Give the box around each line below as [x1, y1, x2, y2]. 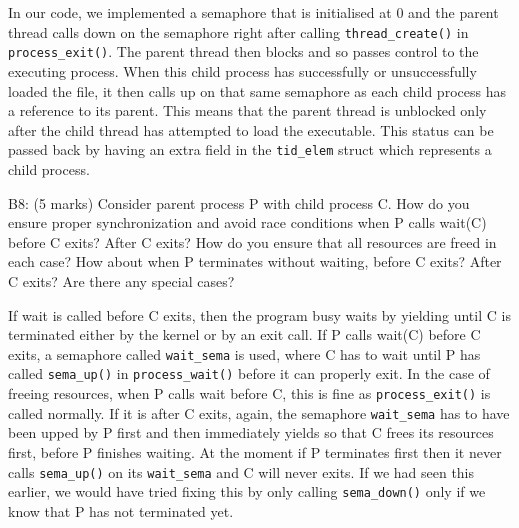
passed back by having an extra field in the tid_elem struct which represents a [8, 139, 492, 160]
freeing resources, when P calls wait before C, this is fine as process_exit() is [8, 383, 491, 403]
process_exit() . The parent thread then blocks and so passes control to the [8, 41, 479, 62]
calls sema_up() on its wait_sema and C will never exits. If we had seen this [8, 461, 475, 482]
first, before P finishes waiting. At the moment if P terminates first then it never [8, 441, 502, 462]
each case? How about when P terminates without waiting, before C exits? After [8, 251, 502, 272]
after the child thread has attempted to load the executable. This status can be [8, 119, 494, 140]
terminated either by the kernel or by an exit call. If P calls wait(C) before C [8, 324, 481, 345]
